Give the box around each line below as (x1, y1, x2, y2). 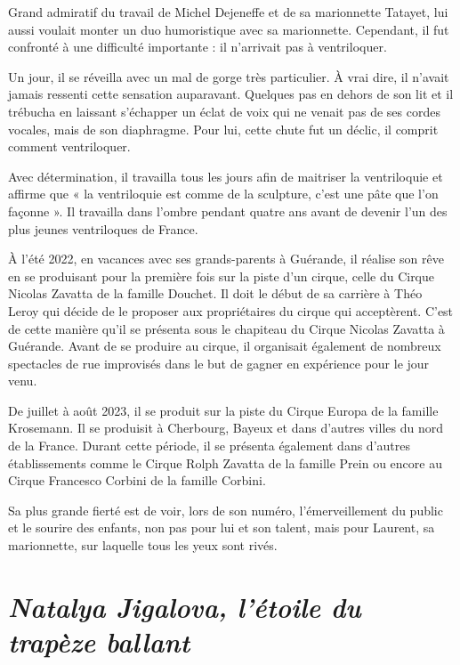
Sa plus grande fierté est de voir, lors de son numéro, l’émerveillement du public (8, 500, 443, 519)
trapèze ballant (8, 623, 190, 660)
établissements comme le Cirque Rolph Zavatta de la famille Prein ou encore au (8, 453, 442, 472)
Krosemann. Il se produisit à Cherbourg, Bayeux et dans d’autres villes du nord (8, 418, 443, 437)
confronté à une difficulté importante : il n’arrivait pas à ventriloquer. (8, 37, 387, 56)
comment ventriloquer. (8, 137, 131, 156)
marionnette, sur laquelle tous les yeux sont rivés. (8, 536, 278, 555)
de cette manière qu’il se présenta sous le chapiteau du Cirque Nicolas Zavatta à (8, 319, 445, 337)
